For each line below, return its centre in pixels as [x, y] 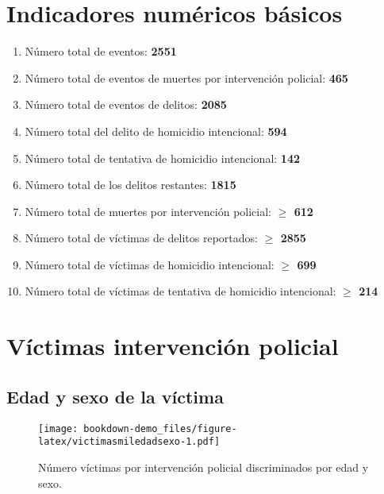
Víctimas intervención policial [173, 346]
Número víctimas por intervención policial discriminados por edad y [204, 467]
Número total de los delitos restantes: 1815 [131, 185]
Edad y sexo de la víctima [115, 396]
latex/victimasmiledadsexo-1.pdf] [129, 442]
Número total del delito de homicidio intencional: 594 [156, 131]
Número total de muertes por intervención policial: [148, 211]
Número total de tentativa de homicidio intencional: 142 [162, 158]
